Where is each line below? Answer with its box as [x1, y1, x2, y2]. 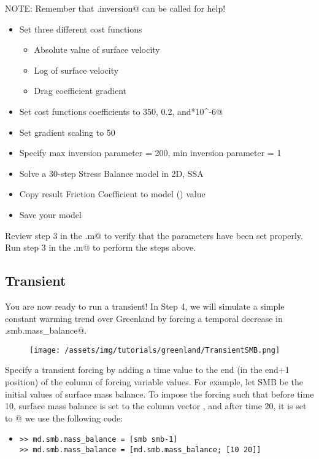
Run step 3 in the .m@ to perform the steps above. [5, 241, 196, 254]
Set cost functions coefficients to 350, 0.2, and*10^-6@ [19, 104, 223, 117]
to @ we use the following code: [5, 411, 123, 424]
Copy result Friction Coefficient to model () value [19, 187, 206, 200]
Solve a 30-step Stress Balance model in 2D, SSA [19, 167, 204, 179]
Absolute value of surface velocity [34, 43, 160, 56]
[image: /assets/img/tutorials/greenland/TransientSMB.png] [29, 345, 280, 355]
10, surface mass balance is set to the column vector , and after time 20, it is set [5, 399, 307, 412]
